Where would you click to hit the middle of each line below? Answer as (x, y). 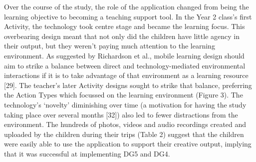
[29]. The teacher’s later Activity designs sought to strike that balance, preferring (128, 85)
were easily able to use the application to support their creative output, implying (128, 144)
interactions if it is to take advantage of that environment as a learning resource (126, 75)
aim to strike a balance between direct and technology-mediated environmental (125, 65)
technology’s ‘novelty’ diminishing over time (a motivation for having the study (125, 104)
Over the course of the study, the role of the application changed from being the (127, 6)
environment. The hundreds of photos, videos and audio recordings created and (125, 124)
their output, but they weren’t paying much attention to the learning (110, 46)
